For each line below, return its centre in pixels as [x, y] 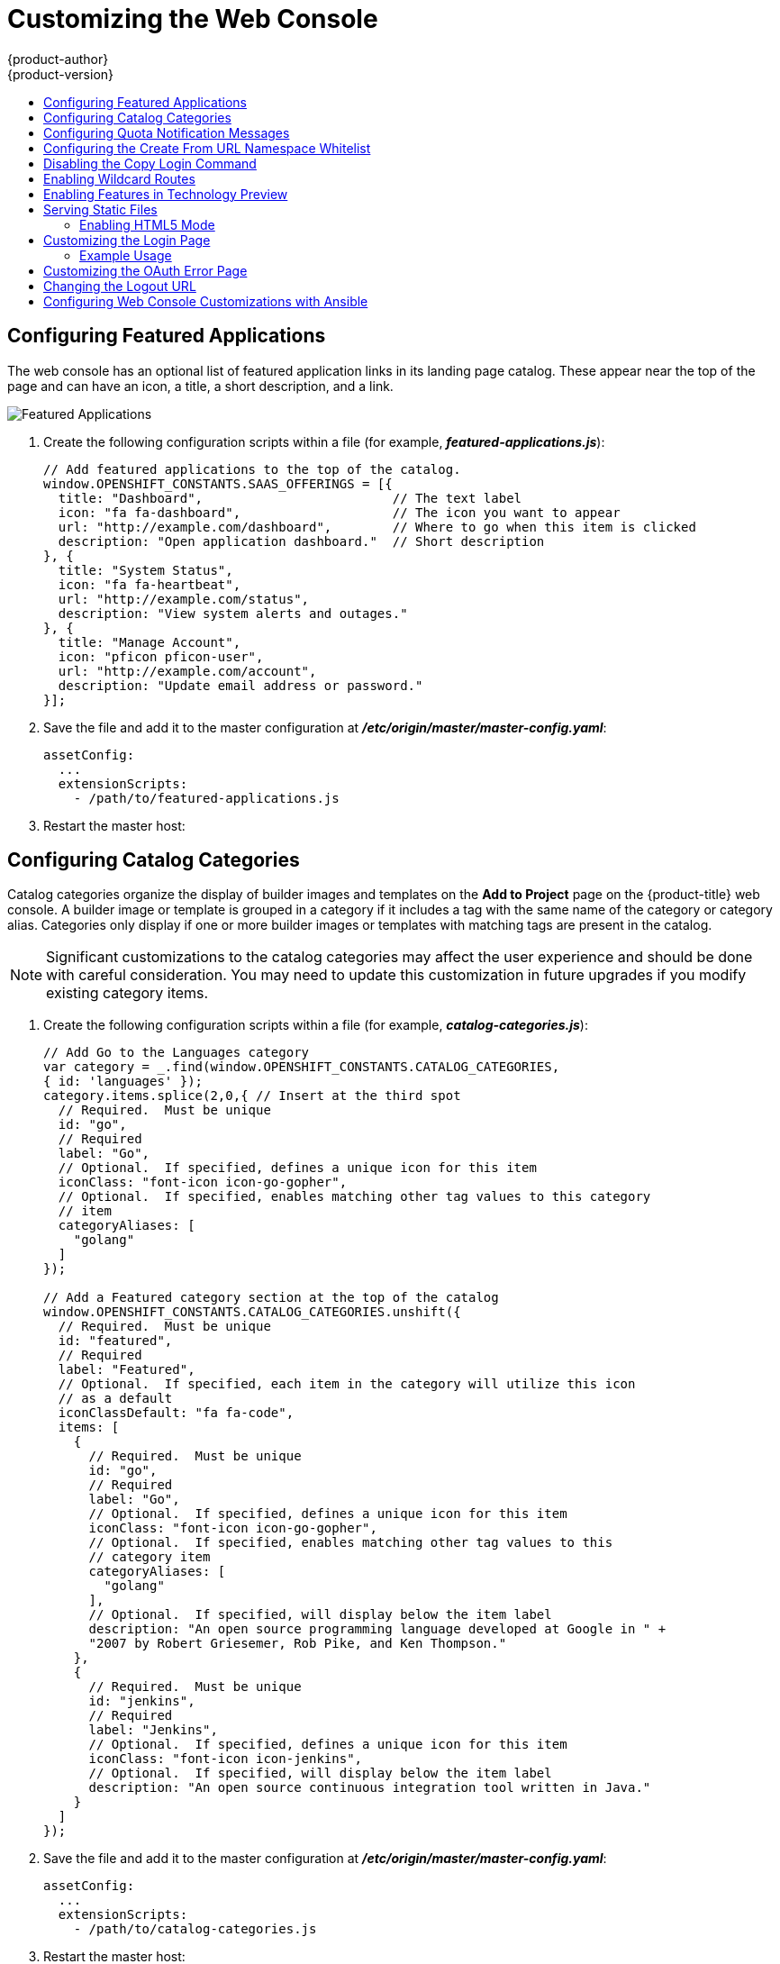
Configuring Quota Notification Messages [167, 132]
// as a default [115, 1399]
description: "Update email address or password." [240, 685]
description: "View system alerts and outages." [233, 613]
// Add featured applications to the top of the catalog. [252, 469]
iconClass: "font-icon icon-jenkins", [226, 1759]
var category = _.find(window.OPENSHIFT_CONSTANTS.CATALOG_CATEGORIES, [302, 1067]
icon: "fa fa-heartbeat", [150, 584]
